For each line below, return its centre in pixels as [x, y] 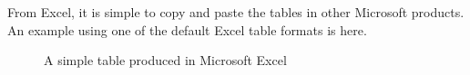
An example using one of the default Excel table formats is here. [187, 29]
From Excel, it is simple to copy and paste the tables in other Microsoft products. [236, 12]
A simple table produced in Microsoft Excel [165, 60]
